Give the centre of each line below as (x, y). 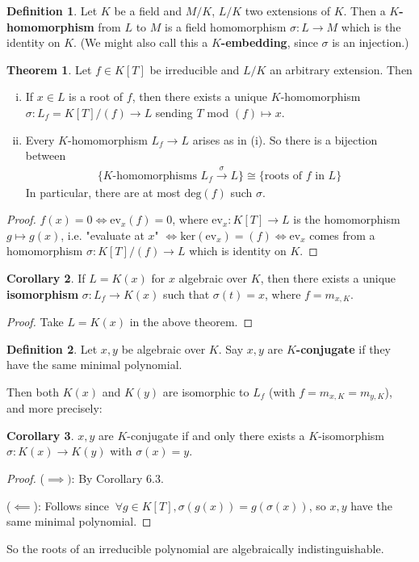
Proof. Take (35, 321)
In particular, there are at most (103, 192)
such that (186, 294)
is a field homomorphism (226, 26)
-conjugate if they (343, 348)
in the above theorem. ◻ (191, 321)
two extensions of (287, 10)
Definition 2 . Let (52, 348)
